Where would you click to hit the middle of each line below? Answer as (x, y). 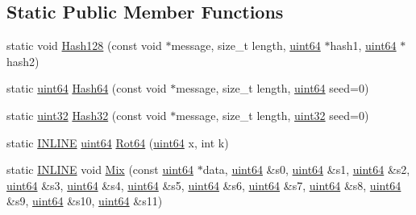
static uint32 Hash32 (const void (87, 115)
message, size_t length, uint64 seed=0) (272, 88)
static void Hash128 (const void (84, 45)
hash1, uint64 (363, 45)
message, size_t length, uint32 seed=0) (272, 115)
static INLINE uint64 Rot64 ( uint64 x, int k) (118, 142)
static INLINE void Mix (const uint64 (100, 170)
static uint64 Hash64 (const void (87, 88)
